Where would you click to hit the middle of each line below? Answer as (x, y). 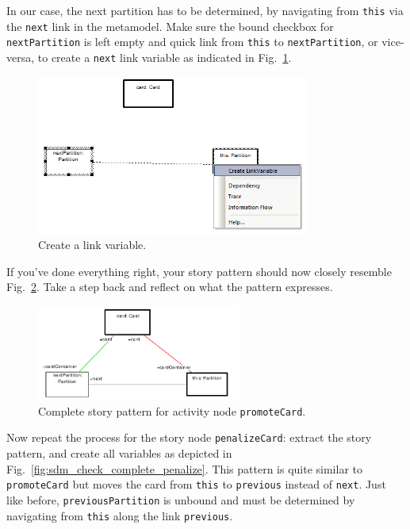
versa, (21, 57)
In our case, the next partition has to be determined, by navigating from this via (205, 10)
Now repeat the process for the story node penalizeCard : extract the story (189, 437)
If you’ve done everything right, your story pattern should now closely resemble (199, 271)
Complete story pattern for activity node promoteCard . (172, 410)
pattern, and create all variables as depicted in (119, 453)
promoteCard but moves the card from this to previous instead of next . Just (196, 484)
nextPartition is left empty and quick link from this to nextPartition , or (192, 42)
